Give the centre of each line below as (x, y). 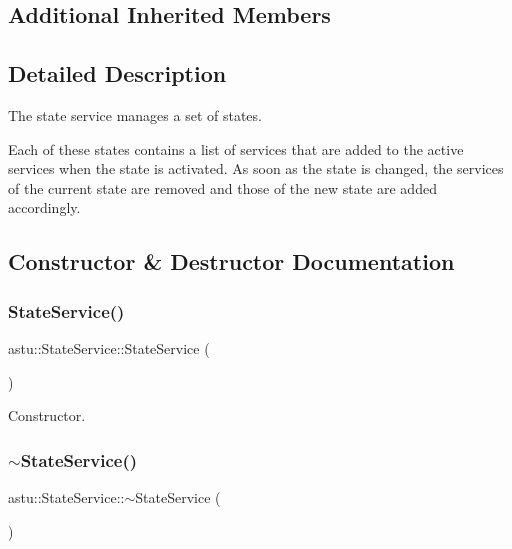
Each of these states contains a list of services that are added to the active (236, 148)
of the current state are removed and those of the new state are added (222, 187)
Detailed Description (117, 73)
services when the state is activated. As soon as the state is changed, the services (256, 168)
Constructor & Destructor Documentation (231, 261)
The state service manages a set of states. (135, 114)
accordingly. (44, 207)
